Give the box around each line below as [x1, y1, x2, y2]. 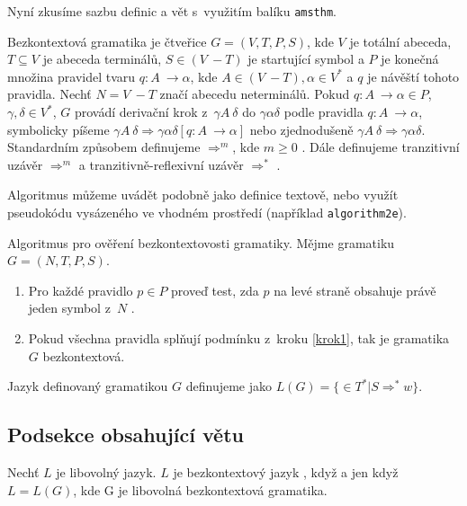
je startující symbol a [247, 49, 364, 68]
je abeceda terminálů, [42, 49, 162, 68]
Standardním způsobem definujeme [7, 138, 201, 156]
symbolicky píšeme [7, 120, 110, 138]
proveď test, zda [171, 280, 259, 299]
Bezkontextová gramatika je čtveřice [7, 31, 207, 50]
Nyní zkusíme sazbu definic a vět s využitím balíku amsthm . [7, 2, 337, 20]
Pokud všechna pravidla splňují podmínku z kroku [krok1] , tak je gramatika [28, 329, 450, 348]
